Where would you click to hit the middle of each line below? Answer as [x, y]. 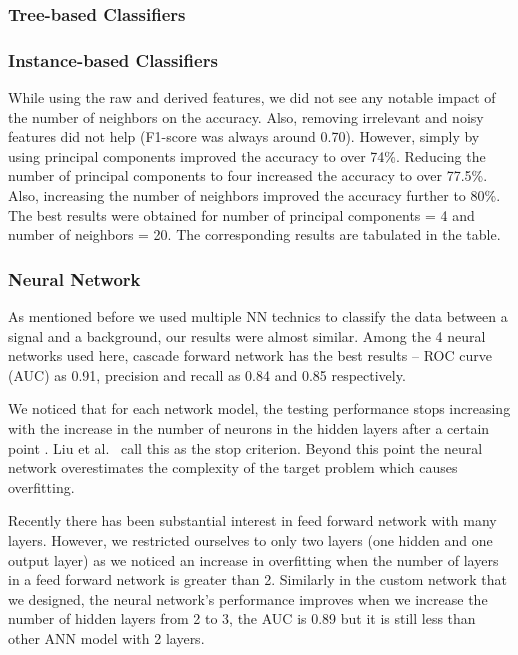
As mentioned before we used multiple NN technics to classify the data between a [258, 316]
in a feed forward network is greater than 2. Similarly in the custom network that [257, 579]
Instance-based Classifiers [113, 59]
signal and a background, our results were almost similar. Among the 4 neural [247, 335]
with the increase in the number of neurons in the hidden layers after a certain [249, 428]
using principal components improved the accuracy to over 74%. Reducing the [247, 155]
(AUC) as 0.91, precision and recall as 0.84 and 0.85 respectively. [207, 374]
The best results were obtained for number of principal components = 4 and [241, 214]
